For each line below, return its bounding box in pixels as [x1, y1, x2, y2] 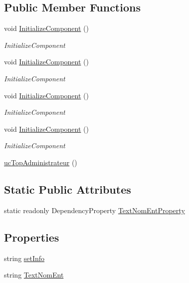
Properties [4, 229, 59, 245]
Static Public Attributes [4, 181, 131, 197]
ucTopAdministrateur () [4, 157, 77, 167]
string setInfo [4, 253, 45, 263]
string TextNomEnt [4, 270, 64, 280]
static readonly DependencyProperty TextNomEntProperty [4, 205, 185, 215]
